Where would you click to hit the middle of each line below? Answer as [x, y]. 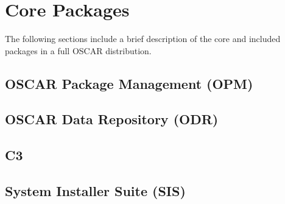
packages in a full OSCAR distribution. [78, 50]
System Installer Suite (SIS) [95, 191]
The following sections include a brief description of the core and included [143, 39]
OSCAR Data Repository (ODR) [112, 119]
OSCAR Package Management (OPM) [129, 83]
